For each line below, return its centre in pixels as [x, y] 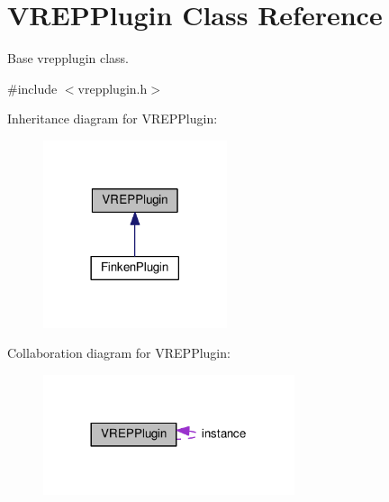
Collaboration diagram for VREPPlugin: [119, 353]
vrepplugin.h [113, 88]
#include [32, 88]
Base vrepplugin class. [68, 58]
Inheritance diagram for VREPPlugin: [113, 119]
